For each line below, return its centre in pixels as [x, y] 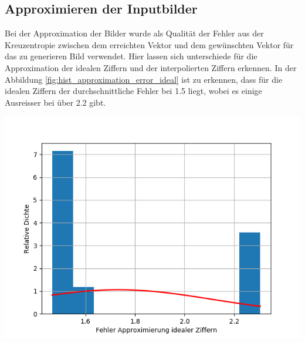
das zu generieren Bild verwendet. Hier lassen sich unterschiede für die [131, 56]
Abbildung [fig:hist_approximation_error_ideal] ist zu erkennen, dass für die [144, 79]
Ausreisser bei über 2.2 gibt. [55, 102]
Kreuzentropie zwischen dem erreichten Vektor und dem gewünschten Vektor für [149, 44]
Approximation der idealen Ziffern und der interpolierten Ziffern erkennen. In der [151, 67]
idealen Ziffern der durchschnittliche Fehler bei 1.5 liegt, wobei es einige [133, 91]
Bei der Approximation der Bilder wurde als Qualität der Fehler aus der [134, 33]
